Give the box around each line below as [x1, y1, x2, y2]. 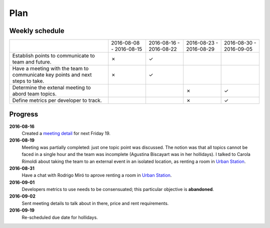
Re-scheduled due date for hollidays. [21, 214, 98, 220]
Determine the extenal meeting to [12, 84, 91, 91]
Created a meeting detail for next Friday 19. [21, 130, 111, 136]
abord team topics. [12, 90, 57, 97]
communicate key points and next [12, 71, 92, 78]
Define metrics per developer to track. [12, 97, 102, 104]
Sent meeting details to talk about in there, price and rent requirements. [21, 200, 169, 206]
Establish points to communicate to [12, 52, 95, 59]
